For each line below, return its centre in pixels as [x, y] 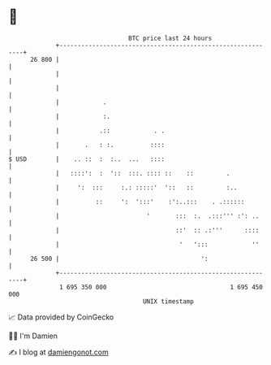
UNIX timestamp [168, 301]
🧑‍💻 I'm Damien [33, 336]
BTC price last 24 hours [170, 38]
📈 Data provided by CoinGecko [61, 317]
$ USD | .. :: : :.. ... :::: [86, 159]
